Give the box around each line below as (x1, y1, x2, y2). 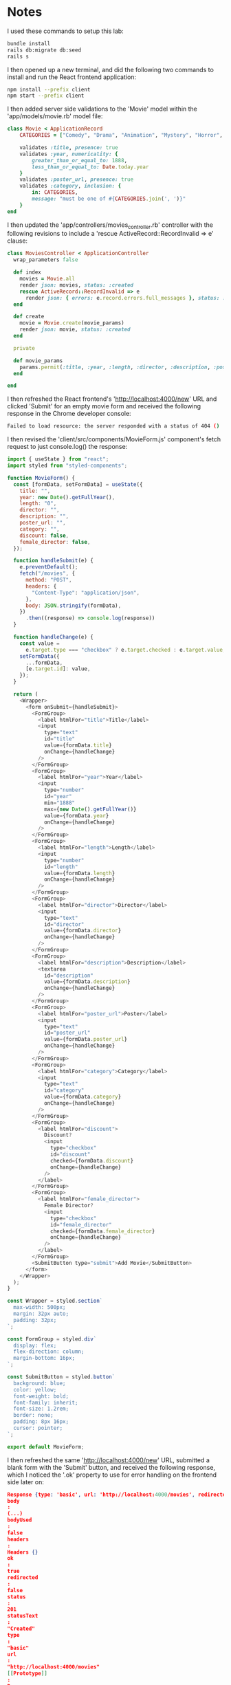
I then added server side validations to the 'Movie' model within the (7, 104, 197, 113)
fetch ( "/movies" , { (19, 570, 76, 577)
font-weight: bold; (13, 1393, 69, 1400)
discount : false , (19, 532, 69, 539)
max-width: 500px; (13, 1304, 67, 1311)
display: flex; (13, 1342, 57, 1349)
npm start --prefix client (7, 92, 85, 100)
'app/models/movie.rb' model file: (7, 112, 103, 120)
